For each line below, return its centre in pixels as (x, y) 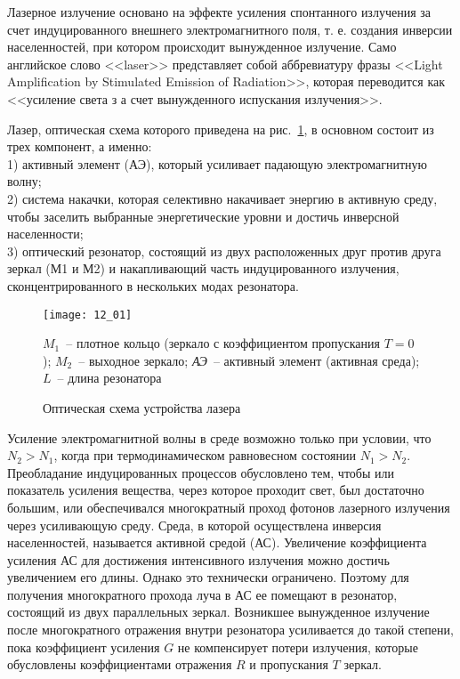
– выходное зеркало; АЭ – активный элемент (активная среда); (249, 360)
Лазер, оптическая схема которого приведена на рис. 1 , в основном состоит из (221, 129)
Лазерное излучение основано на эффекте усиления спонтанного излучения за (219, 12)
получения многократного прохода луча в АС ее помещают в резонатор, (202, 594)
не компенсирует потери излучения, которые (298, 647)
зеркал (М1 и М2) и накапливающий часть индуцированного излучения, (203, 268)
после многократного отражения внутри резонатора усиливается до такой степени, (230, 630)
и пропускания (289, 664)
